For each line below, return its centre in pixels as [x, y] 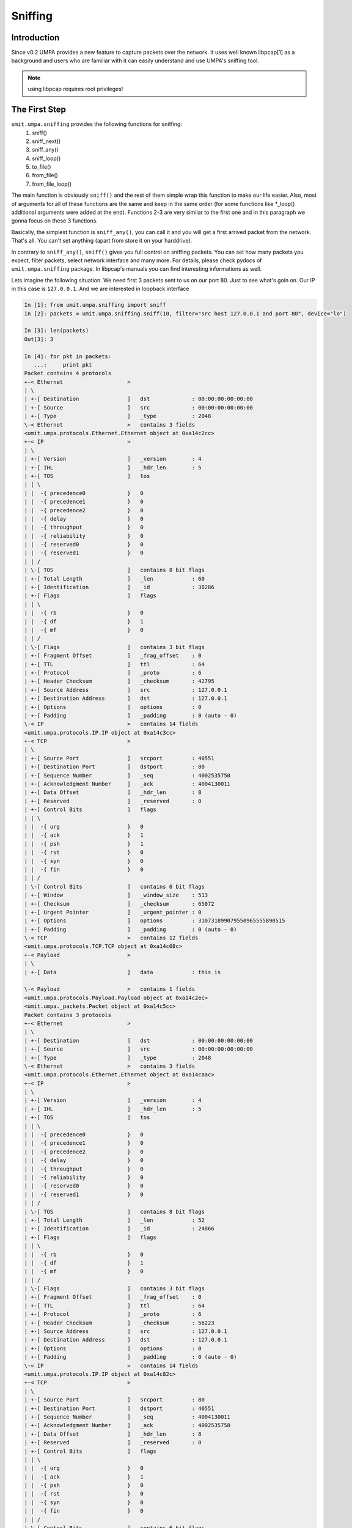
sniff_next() [46, 141]
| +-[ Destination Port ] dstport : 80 [114, 767]
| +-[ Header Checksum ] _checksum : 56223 [119, 1323]
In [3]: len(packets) [57, 331]
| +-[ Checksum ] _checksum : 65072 [119, 904]
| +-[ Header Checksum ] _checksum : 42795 [119, 681]
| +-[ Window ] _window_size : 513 [116, 895]
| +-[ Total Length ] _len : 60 [114, 579]
